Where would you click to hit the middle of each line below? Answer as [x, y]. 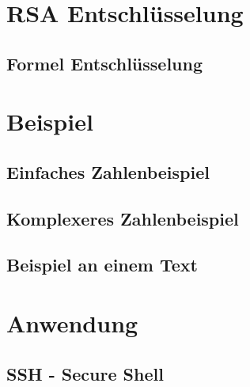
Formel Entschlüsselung [105, 63]
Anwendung [72, 323]
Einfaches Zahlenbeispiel [108, 171]
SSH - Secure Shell [85, 373]
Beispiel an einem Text [102, 265]
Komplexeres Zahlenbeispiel [123, 218]
